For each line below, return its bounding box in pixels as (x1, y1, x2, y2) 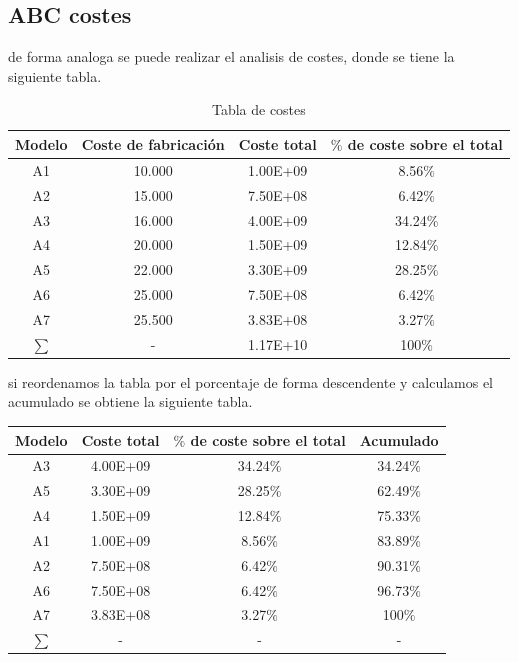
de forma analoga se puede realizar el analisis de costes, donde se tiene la (8, 46, 455, 67)
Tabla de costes (211, 99, 306, 120)
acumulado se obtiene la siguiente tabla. (8, 391, 253, 412)
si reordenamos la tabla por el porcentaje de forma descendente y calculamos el (8, 371, 494, 392)
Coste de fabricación (81, 133, 225, 154)
